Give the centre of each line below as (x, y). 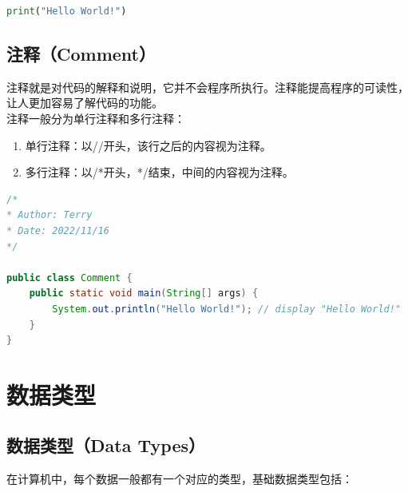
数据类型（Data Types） (106, 445)
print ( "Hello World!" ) (67, 11)
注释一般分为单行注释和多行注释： (96, 118)
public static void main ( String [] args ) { (144, 294)
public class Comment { (69, 278)
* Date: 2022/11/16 (58, 230)
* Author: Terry (50, 215)
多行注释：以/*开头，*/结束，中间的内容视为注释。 (159, 172)
